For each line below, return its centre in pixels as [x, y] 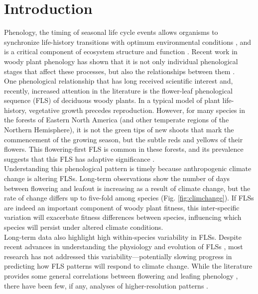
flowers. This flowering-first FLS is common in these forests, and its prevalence [124, 149]
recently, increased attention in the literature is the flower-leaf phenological [118, 90]
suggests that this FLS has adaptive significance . [79, 158]
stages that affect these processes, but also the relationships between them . [120, 71]
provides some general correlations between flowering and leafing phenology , [121, 275]
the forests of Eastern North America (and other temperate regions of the [117, 120]
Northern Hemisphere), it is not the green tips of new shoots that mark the [119, 130]
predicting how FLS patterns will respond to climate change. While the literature [128, 266]
